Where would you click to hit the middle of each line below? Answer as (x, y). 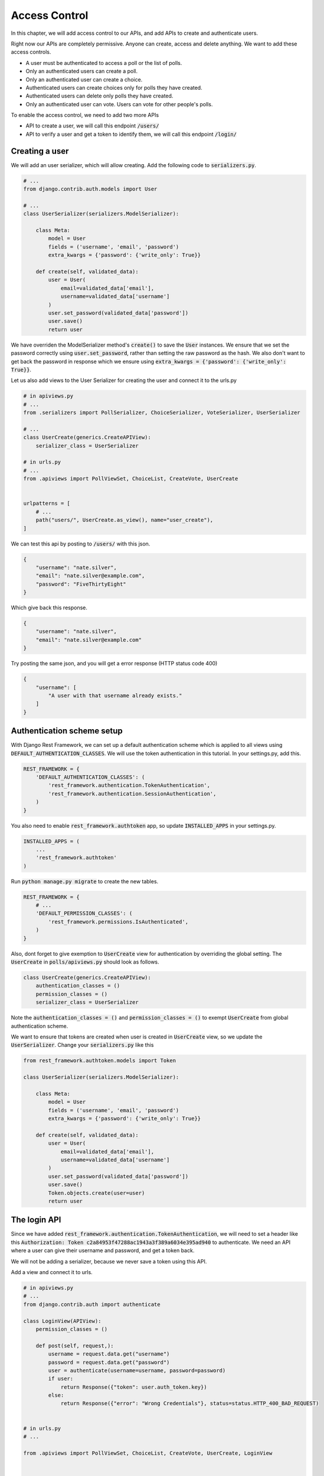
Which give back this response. (49, 608)
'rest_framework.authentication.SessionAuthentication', (132, 793)
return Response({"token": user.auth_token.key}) (134, 1387)
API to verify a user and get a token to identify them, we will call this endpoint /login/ (131, 134)
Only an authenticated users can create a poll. (82, 71)
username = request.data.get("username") (109, 1354)
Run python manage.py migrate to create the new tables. (85, 881)
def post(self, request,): (75, 1346)
